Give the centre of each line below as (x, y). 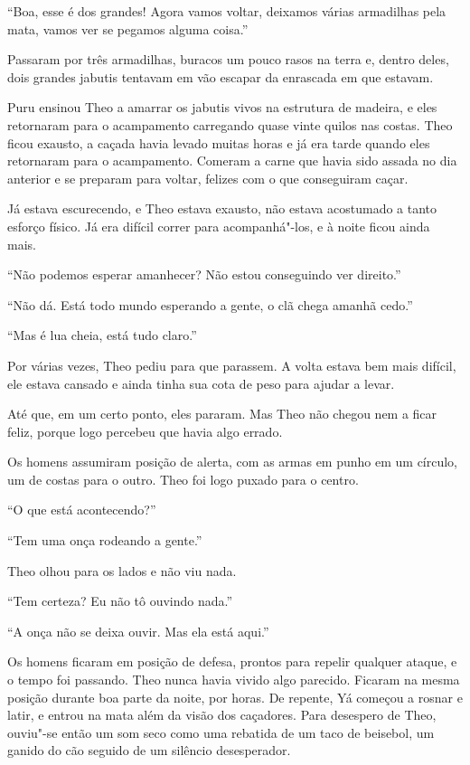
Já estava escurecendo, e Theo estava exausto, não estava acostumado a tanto (222, 208)
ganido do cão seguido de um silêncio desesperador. (149, 750)
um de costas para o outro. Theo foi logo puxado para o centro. (183, 479)
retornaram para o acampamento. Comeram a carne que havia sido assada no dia (232, 161)
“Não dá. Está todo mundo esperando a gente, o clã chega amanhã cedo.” (210, 304)
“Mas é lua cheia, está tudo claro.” (102, 335)
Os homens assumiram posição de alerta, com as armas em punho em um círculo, (233, 462)
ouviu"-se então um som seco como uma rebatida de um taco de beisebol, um (221, 732)
